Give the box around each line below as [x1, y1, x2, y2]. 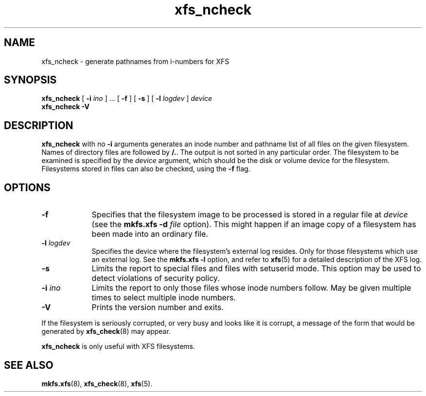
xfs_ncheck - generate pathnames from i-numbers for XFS [41, 57, 230, 66]
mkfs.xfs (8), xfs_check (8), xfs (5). [41, 379, 153, 388]
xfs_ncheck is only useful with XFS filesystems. [41, 342, 195, 351]
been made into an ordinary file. [91, 229, 208, 239]
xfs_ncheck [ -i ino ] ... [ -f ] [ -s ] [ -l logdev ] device [41, 94, 212, 103]
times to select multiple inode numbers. [91, 293, 236, 303]
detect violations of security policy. [91, 273, 220, 283]
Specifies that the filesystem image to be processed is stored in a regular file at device [91, 210, 408, 220]
